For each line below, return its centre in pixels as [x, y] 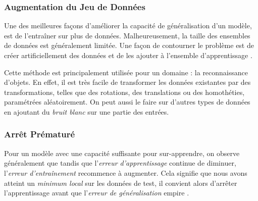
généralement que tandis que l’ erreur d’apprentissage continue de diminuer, [120, 163]
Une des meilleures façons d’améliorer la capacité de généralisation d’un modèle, [128, 26]
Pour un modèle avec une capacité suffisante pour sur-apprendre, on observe [122, 153]
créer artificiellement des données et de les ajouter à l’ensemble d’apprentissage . [128, 55]
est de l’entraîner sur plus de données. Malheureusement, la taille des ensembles [127, 35]
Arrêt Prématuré [40, 134]
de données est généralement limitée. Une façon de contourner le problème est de [129, 45]
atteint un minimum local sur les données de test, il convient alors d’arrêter [121, 183]
